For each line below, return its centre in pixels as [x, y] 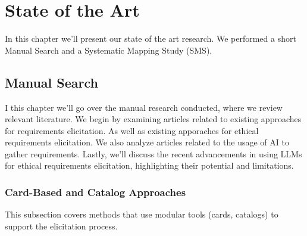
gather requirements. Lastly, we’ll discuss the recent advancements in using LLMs [153, 153]
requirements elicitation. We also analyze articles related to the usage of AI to [147, 142]
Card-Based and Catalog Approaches [95, 192]
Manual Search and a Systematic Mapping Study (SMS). [109, 50]
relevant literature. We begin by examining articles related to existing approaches [153, 119]
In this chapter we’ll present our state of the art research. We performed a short [151, 38]
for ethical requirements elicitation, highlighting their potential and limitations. [149, 165]
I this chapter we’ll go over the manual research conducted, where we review [144, 107]
